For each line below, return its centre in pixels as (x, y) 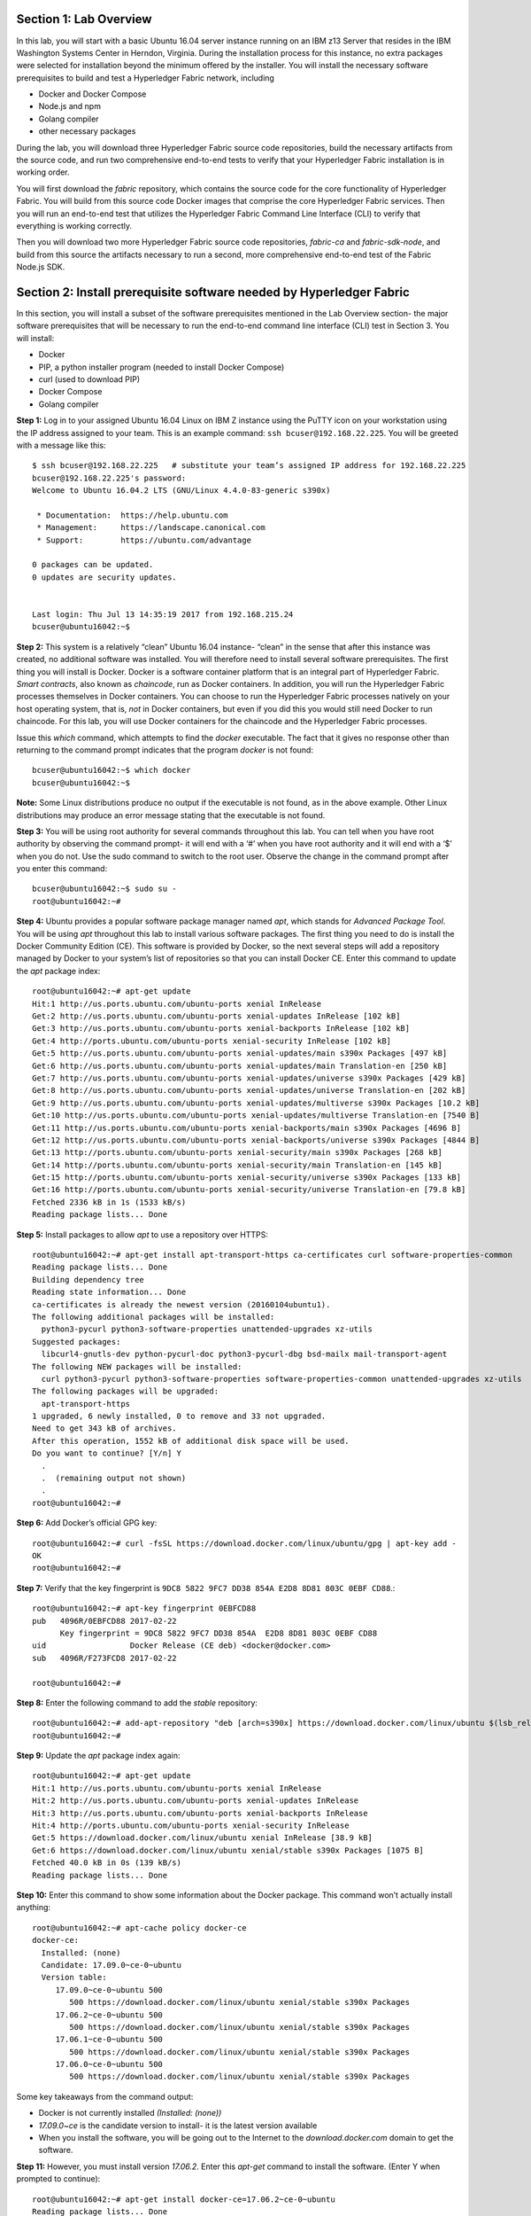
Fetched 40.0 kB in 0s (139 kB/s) (107, 1863)
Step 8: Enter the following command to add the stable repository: (137, 1703)
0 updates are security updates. (104, 577)
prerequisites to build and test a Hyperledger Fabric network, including (145, 78)
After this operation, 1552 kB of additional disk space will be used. (191, 1441)
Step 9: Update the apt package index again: (98, 1756)
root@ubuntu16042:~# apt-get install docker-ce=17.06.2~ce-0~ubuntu (184, 2199)
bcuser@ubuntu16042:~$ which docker (112, 770)
